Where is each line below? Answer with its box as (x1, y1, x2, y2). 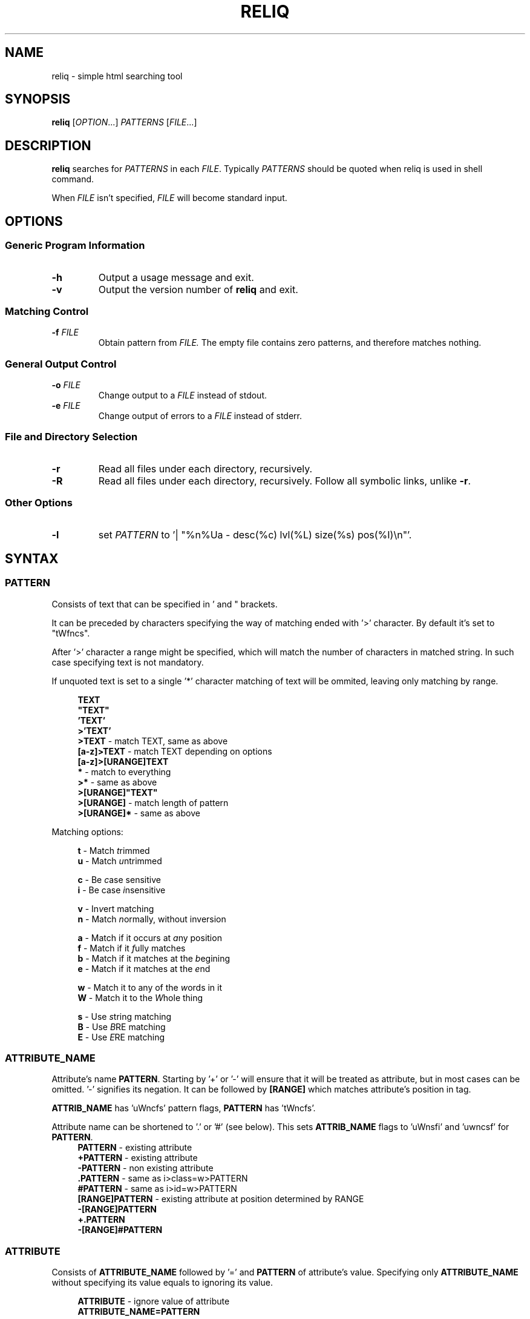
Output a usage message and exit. (98, 271, 254, 283)
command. (51, 174, 94, 185)
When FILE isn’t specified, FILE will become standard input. (51, 193, 287, 203)
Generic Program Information (5, 239, 145, 252)
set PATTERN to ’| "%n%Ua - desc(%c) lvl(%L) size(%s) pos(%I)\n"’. (98, 528, 412, 541)
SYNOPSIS (5, 91, 71, 107)
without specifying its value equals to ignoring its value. (51, 1277, 273, 1288)
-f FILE (51, 327, 79, 338)
